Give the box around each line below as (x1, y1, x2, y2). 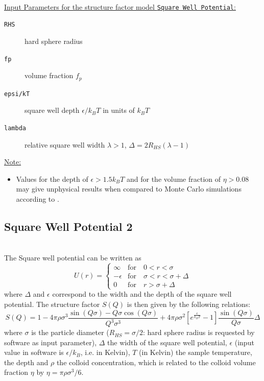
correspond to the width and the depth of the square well (52, 289, 232, 299)
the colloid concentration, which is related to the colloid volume (56, 356, 256, 367)
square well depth (25, 105, 80, 115)
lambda (4, 124, 26, 132)
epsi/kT (4, 90, 30, 98)
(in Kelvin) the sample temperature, (139, 347, 252, 358)
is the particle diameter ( (31, 327, 109, 338)
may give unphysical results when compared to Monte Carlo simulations (16, 183, 242, 194)
